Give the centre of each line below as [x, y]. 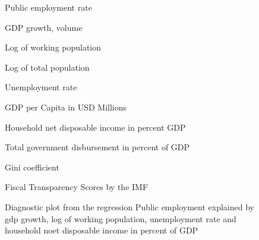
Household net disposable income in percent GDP [95, 127]
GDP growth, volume [44, 27]
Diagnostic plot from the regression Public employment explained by [129, 206]
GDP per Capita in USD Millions [66, 107]
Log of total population [47, 67]
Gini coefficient [32, 167]
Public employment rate [48, 7]
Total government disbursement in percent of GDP [97, 147]
